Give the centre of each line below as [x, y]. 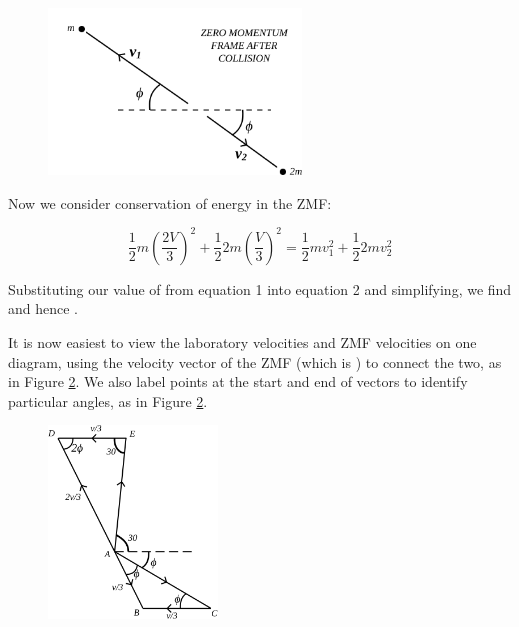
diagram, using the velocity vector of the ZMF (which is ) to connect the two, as [255, 361]
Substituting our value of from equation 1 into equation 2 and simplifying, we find [260, 288]
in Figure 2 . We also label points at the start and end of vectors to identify [238, 381]
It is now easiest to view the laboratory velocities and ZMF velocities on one [242, 341]
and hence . [43, 308]
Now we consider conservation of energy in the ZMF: [170, 202]
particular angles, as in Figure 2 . [108, 400]
